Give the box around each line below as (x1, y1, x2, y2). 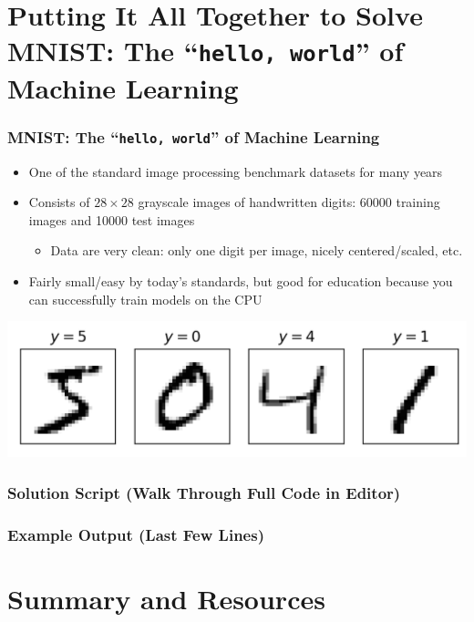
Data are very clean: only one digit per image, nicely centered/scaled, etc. (50, 241, 463, 260)
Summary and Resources (7, 579, 325, 617)
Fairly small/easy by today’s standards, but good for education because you (28, 272, 453, 291)
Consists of (28, 192, 90, 212)
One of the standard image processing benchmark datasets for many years (28, 161, 443, 181)
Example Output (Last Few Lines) (7, 523, 264, 545)
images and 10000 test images (28, 210, 195, 229)
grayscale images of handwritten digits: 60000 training (138, 192, 440, 212)
